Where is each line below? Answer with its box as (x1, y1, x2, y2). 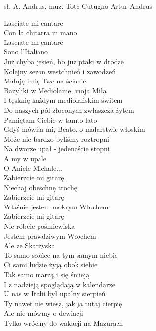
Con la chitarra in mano (4, 27, 77, 38)
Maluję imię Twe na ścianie (4, 76, 86, 86)
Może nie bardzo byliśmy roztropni (4, 133, 109, 144)
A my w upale (4, 153, 46, 163)
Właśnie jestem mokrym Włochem (4, 201, 109, 211)
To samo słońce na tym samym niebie (4, 249, 118, 260)
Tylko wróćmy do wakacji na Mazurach (4, 318, 123, 328)
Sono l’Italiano (4, 46, 48, 57)
